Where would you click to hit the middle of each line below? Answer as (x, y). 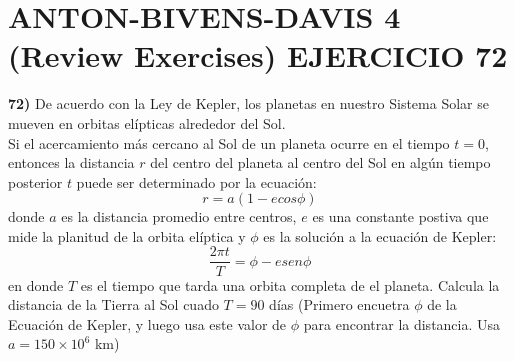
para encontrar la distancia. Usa (402, 323)
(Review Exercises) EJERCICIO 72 (258, 55)
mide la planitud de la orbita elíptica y (127, 235)
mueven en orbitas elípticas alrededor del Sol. (147, 122)
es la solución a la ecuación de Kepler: (380, 235)
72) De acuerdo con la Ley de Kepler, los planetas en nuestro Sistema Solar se (248, 103)
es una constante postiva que (400, 216)
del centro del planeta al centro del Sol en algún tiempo (320, 162)
